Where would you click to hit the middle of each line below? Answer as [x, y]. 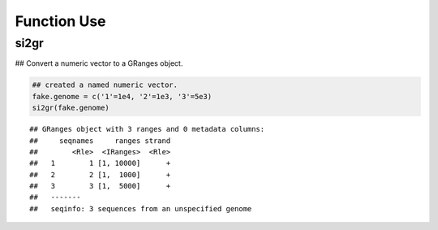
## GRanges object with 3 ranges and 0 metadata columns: [147, 129]
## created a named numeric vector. [105, 85]
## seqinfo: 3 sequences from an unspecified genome [141, 208]
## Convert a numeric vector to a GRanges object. [99, 63]
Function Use [60, 21]
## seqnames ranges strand [100, 141]
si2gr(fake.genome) [71, 108]
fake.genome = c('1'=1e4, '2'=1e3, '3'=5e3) [122, 96]
